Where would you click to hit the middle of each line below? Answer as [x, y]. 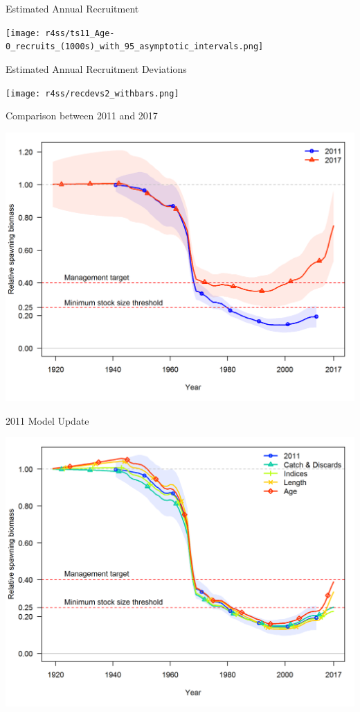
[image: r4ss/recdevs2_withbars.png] [92, 93]
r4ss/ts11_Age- [80, 33]
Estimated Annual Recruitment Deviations [96, 68]
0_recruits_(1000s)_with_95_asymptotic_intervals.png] [135, 47]
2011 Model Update [47, 420]
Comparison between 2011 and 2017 [82, 116]
